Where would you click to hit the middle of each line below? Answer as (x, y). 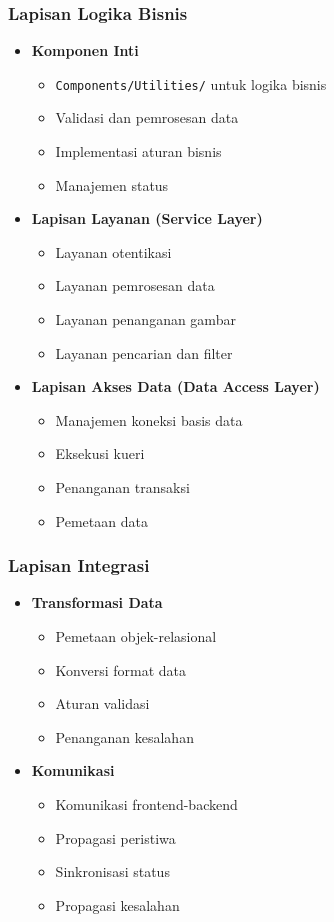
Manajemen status (112, 184)
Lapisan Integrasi (79, 565)
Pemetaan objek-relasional (136, 636)
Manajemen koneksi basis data (149, 419)
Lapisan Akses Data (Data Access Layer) (175, 386)
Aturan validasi (102, 703)
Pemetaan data (101, 520)
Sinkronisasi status (112, 871)
